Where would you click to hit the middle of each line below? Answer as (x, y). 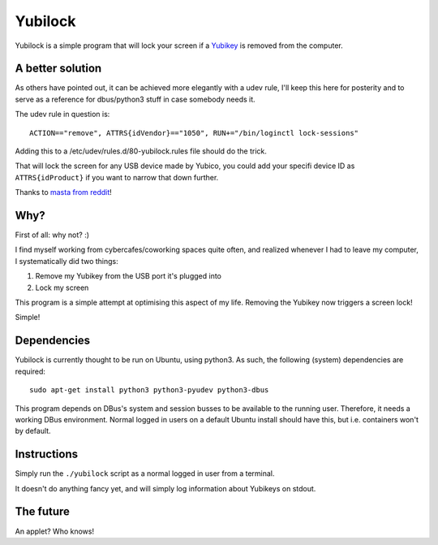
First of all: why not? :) (52, 235)
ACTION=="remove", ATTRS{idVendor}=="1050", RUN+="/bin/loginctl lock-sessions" (194, 133)
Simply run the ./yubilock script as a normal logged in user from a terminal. (145, 474)
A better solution (58, 69)
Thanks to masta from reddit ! (64, 192)
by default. (33, 431)
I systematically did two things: (67, 261)
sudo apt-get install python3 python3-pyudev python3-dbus (149, 390)
